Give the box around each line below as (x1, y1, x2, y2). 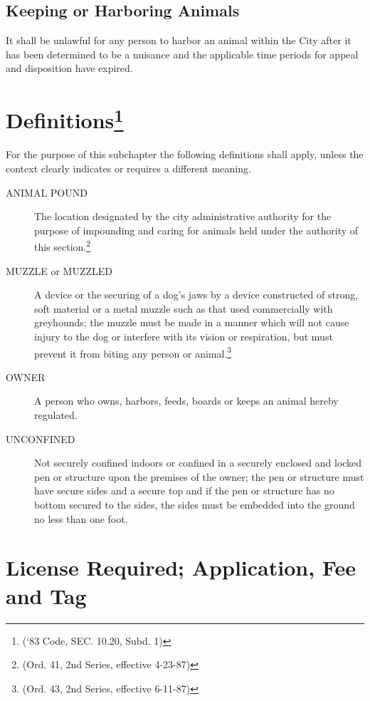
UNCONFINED (6, 431, 75, 446)
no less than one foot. (34, 511, 128, 526)
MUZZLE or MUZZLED (6, 263, 112, 278)
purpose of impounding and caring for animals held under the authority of (34, 222, 359, 237)
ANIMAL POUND (6, 185, 88, 199)
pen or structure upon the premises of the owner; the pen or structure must (34, 469, 364, 484)
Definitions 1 (6, 103, 124, 135)
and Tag (6, 581, 87, 610)
